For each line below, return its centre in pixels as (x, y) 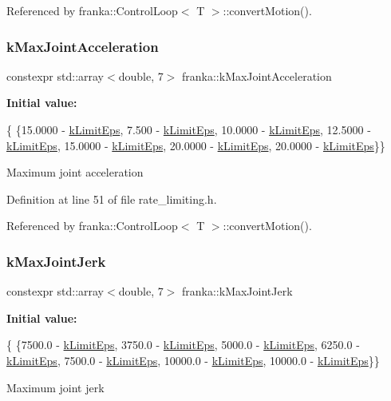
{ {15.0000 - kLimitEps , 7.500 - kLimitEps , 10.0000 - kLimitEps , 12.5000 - (189, 129)
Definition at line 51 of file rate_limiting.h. (112, 199)
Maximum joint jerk (55, 387)
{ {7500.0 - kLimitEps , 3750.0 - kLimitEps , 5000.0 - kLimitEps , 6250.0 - (183, 345)
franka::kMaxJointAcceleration (257, 75)
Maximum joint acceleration (75, 172)
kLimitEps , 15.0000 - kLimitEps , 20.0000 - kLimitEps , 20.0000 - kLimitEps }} (196, 145)
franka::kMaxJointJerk (237, 291)
